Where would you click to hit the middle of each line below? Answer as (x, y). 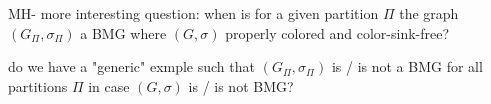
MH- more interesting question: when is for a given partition (193, 13)
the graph (429, 13)
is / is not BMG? (241, 85)
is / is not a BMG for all (407, 66)
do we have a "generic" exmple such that (131, 66)
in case (109, 85)
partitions (38, 85)
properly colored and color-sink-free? (337, 32)
